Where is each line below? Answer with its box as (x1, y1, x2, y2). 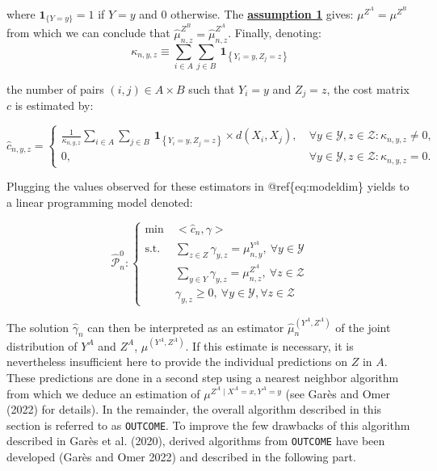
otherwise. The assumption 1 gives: (170, 6, 354, 22)
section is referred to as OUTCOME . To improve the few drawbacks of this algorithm (6, 416, 410, 433)
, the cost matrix (326, 80, 410, 97)
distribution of (6, 337, 78, 354)
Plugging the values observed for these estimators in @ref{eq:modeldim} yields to (6, 178, 410, 195)
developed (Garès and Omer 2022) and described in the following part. (6, 448, 356, 465)
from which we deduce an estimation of (6, 385, 200, 402)
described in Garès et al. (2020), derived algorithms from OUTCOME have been (6, 432, 385, 449)
